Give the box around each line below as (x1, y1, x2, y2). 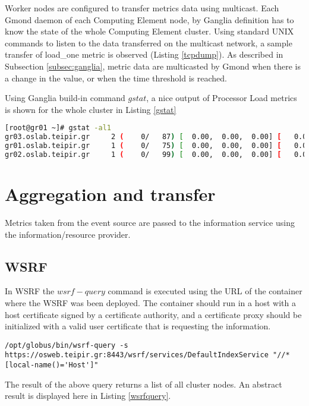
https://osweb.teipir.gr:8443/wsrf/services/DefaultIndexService (5, 351, 269, 360)
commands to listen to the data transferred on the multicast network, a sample (5, 36, 292, 49)
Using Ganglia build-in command (5, 92, 125, 104)
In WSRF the (5, 285, 55, 297)
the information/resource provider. (5, 228, 131, 240)
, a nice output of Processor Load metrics (146, 92, 297, 104)
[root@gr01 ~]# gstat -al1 (5, 124, 111, 133)
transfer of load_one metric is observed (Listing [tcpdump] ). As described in (5, 48, 283, 61)
